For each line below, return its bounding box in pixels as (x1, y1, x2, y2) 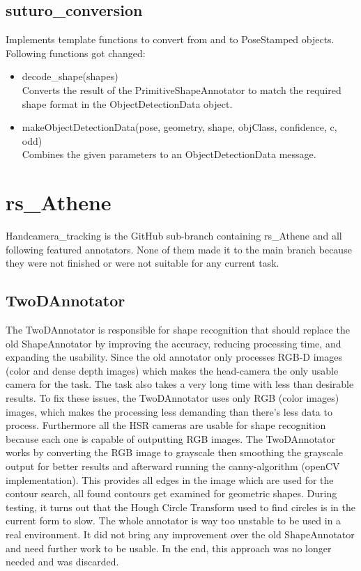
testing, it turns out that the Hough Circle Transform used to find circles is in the (6, 499, 355, 514)
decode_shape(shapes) (22, 69, 118, 84)
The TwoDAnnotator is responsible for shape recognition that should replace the (6, 322, 350, 337)
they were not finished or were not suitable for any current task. (6, 256, 279, 270)
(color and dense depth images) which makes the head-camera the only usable (6, 363, 339, 377)
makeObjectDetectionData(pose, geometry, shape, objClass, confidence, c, (22, 120, 337, 134)
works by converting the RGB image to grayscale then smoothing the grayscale (6, 445, 343, 460)
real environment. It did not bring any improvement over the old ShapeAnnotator (6, 526, 355, 541)
